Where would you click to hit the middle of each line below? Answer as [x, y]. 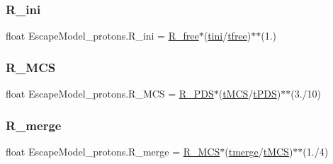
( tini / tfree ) [227, 36]
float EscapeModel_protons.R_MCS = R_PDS [110, 94]
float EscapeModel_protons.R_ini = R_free [102, 36]
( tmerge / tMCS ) [259, 151]
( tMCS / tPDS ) [250, 94]
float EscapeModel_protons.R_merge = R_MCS [113, 151]
